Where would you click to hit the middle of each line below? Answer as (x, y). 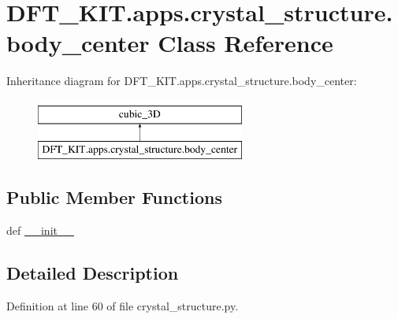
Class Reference (245, 43)
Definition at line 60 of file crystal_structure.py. (123, 306)
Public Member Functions (114, 197)
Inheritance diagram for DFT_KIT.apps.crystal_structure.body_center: (182, 81)
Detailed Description (93, 273)
